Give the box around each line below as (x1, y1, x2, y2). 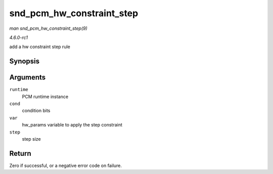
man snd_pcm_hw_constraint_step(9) (9, 25, 88, 31)
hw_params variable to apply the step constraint (22, 122, 122, 128)
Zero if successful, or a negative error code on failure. (9, 162, 122, 168)
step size (22, 136, 41, 142)
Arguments (9, 73, 46, 82)
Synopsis (9, 57, 40, 66)
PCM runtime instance (22, 94, 68, 100)
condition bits (22, 108, 51, 114)
